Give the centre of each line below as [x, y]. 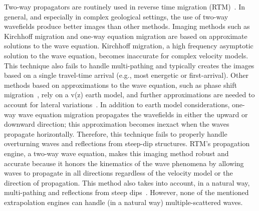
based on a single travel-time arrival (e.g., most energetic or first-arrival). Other [126, 75]
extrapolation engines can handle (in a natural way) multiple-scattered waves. [123, 202]
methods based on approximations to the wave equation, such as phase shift [120, 85]
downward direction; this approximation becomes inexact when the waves [117, 124]
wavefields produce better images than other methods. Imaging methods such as [127, 26]
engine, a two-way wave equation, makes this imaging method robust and [116, 153]
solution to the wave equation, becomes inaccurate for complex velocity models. [126, 55]
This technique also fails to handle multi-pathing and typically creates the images [129, 65]
